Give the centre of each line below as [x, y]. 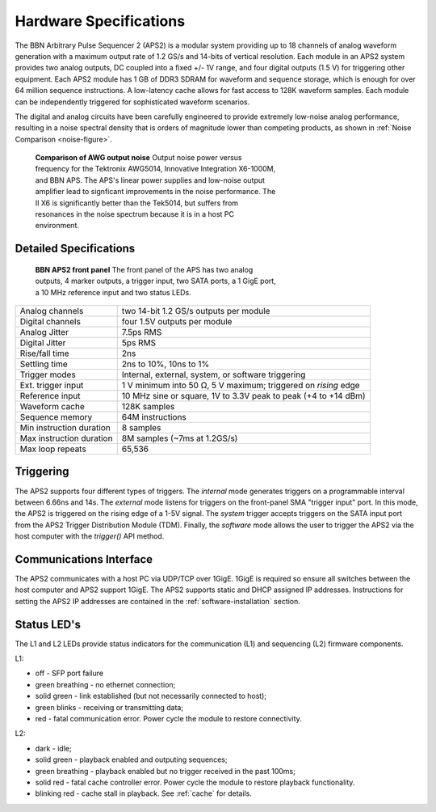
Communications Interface [84, 559]
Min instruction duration [65, 427]
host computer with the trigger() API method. [90, 536]
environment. [57, 226]
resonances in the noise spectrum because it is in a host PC [134, 214]
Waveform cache [52, 406]
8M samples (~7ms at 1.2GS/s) [180, 438]
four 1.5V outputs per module [177, 321]
